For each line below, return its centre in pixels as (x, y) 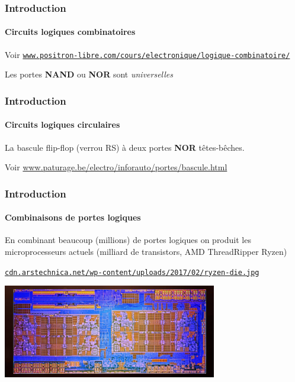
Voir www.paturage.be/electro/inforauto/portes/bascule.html (116, 167)
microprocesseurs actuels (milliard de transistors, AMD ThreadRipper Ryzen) (146, 251)
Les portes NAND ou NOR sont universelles (89, 74)
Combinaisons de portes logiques (73, 217)
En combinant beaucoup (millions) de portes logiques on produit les (128, 240)
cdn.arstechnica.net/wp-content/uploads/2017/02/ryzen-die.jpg (132, 272)
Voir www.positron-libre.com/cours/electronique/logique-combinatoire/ (147, 54)
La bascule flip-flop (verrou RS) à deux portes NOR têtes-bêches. (125, 147)
